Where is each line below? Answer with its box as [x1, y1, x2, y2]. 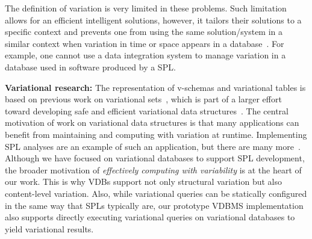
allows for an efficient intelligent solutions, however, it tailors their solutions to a [5, 13, 302, 26]
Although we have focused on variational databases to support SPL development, [5, 152, 305, 164]
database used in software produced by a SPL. [5, 60, 176, 73]
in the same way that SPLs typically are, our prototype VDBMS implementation [5, 199, 304, 211]
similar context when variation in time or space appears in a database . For [5, 37, 284, 49]
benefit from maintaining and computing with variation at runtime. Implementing [5, 128, 307, 140]
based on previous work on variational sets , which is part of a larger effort [5, 93, 282, 105]
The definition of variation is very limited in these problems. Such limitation [5, 2, 287, 14]
